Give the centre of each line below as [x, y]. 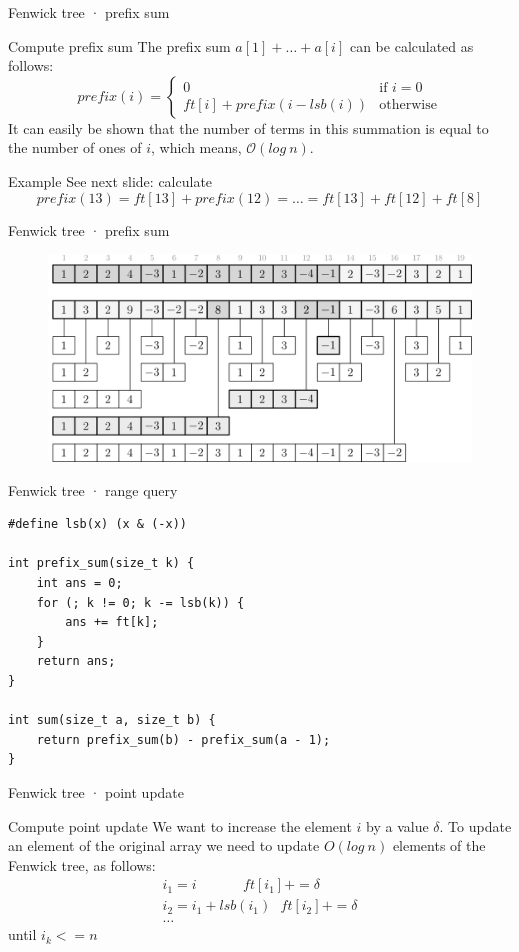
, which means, [196, 147]
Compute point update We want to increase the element [180, 825]
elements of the [439, 845]
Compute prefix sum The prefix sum [119, 45]
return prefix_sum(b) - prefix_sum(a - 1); [183, 739]
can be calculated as [411, 45]
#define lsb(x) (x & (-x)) [97, 524]
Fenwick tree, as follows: [82, 864]
